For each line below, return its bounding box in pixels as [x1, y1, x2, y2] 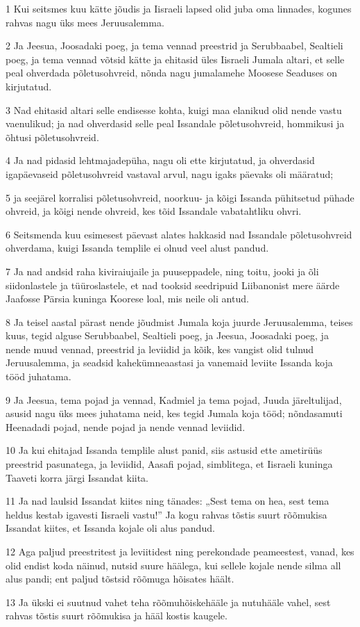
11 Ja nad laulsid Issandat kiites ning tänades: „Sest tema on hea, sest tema [6, 494, 329, 508]
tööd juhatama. [6, 369, 71, 384]
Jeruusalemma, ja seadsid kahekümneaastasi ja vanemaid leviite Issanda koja [6, 355, 333, 370]
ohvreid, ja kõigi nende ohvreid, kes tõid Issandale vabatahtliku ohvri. [6, 204, 302, 218]
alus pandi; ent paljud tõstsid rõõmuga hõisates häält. [6, 571, 234, 586]
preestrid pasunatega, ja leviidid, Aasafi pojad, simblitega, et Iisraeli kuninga [6, 457, 333, 471]
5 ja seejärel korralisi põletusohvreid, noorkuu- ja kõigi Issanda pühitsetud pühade [6, 190, 354, 204]
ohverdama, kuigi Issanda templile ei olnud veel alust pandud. [6, 241, 269, 255]
